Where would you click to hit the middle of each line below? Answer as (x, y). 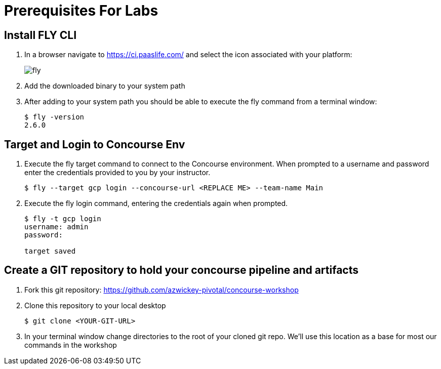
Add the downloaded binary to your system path (105, 86)
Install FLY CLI (41, 35)
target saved (50, 251)
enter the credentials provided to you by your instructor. (117, 173)
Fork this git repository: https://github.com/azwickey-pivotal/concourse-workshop (162, 290)
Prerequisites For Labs (81, 11)
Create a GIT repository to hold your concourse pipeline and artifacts (182, 270)
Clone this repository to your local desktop (95, 305)
